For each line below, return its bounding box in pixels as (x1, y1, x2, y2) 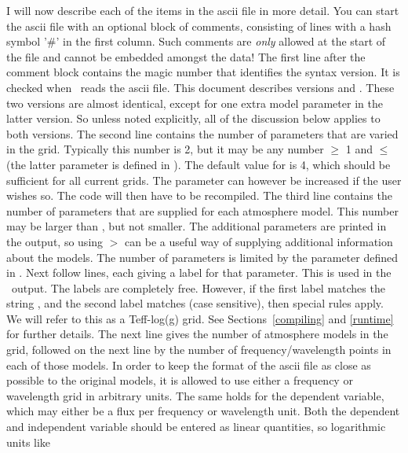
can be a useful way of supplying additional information (125, 233, 393, 249)
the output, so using (6, 233, 104, 249)
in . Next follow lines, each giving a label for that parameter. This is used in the (6, 264, 392, 281)
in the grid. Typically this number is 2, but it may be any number (6, 141, 324, 157)
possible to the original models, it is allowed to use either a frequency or (6, 372, 353, 389)
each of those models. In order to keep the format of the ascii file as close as (6, 356, 371, 373)
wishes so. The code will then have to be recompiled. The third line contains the (6, 187, 392, 204)
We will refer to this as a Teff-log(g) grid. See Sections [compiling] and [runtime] (6, 310, 394, 326)
